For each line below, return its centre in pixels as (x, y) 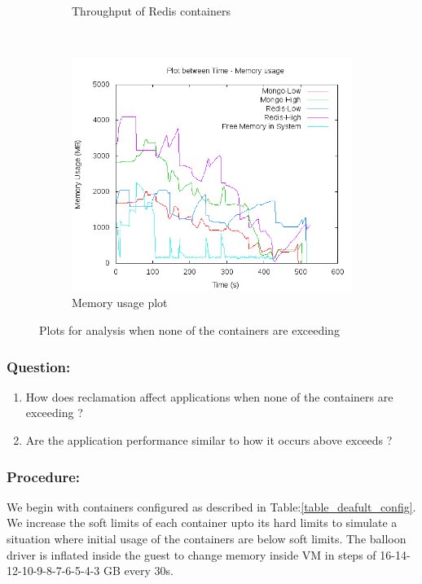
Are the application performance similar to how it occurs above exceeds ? (209, 440)
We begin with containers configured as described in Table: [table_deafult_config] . (211, 506)
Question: (39, 366)
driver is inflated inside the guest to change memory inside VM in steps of (191, 554)
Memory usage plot (120, 303)
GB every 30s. (138, 571)
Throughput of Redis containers (151, 11)
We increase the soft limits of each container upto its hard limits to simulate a (202, 523)
